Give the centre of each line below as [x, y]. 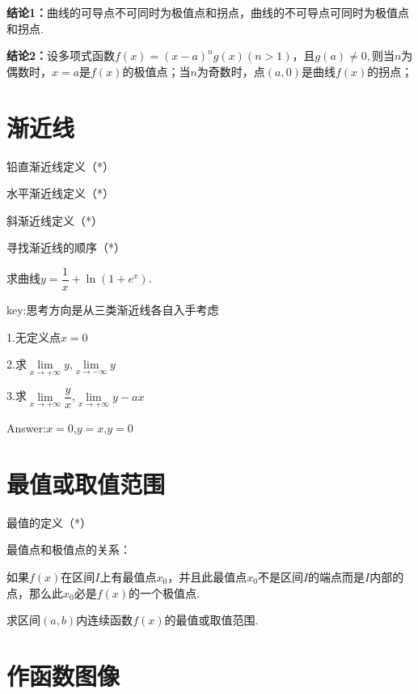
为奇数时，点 [231, 71]
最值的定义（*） [49, 522]
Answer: [27, 428]
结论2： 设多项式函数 [61, 55]
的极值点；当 [156, 71]
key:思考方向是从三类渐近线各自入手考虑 [113, 309]
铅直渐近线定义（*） [60, 166]
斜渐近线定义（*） [55, 220]
